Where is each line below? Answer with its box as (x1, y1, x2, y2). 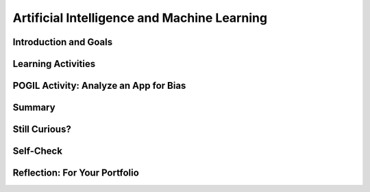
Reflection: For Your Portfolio (12, 167, 140, 179)
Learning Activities (12, 58, 96, 70)
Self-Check (12, 146, 63, 157)
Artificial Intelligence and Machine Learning (12, 10, 267, 25)
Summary (12, 102, 56, 113)
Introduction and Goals (12, 36, 113, 48)
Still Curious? (12, 124, 71, 135)
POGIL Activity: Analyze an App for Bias (12, 80, 186, 92)
